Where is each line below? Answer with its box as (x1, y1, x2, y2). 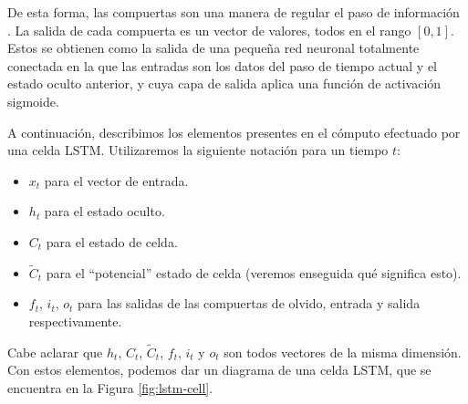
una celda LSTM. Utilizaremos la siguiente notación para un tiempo (7, 140, 389, 160)
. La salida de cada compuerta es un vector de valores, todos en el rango (7, 20, 411, 39)
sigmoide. (7, 91, 59, 110)
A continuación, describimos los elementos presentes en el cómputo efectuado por (7, 122, 461, 141)
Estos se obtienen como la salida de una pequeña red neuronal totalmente (7, 38, 420, 57)
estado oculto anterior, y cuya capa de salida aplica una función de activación (7, 74, 442, 93)
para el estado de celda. (46, 232, 178, 251)
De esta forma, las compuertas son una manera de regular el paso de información (7, 3, 460, 21)
